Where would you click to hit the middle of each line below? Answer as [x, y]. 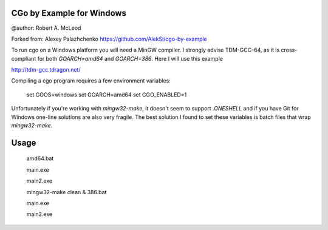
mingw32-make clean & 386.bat [67, 192]
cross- [289, 50]
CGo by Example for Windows [69, 13]
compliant [24, 58]
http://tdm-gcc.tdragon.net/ [46, 70]
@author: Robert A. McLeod [46, 28]
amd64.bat [40, 158]
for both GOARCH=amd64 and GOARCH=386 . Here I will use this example [130, 58]
